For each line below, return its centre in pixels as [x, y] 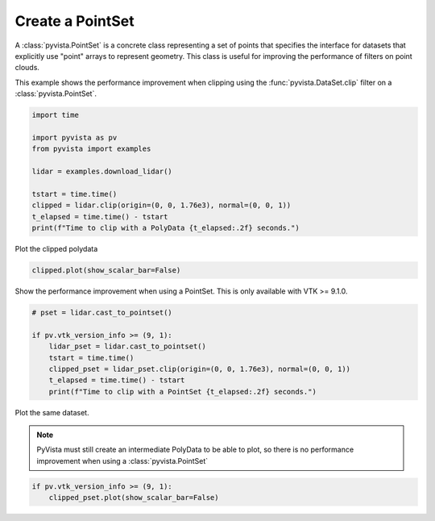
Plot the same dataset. [52, 412]
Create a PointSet [75, 21]
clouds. [27, 68]
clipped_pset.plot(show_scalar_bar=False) [134, 498]
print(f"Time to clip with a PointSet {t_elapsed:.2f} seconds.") [183, 392]
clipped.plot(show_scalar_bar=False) [106, 270]
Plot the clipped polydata [56, 248]
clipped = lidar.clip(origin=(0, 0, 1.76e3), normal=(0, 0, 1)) [162, 205]
